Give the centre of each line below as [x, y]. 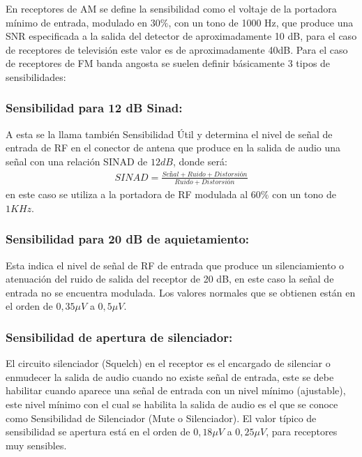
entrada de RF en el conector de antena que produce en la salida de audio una [173, 148]
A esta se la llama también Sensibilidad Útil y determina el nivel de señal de [169, 134]
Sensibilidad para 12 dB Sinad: [94, 108]
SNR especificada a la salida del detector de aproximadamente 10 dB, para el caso [181, 36]
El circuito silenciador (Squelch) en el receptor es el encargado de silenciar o [168, 363]
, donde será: [200, 161]
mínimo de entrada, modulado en [77, 22]
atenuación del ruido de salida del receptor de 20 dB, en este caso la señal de [170, 279]
